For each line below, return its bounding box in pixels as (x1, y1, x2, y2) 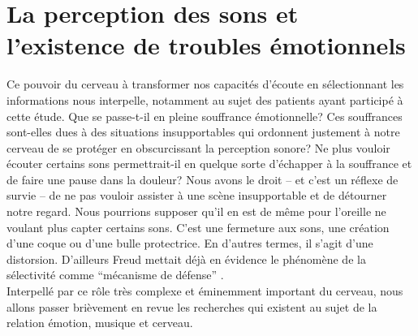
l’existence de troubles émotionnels (6, 28, 406, 62)
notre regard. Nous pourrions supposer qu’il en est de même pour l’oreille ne (6, 203, 386, 220)
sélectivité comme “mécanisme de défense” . (6, 266, 224, 283)
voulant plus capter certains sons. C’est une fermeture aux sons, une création (6, 218, 390, 235)
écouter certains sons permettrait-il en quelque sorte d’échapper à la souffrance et (6, 155, 412, 172)
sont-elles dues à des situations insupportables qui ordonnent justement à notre (6, 123, 400, 140)
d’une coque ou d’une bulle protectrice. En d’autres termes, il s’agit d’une (6, 235, 373, 252)
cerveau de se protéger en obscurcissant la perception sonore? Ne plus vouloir (6, 139, 390, 156)
